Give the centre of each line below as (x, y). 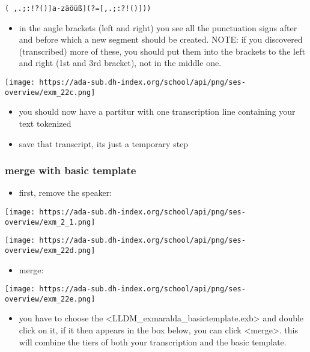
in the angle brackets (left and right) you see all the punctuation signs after (158, 27)
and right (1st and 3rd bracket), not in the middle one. (120, 63)
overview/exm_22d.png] (50, 250)
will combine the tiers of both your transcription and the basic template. (153, 341)
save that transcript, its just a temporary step (104, 143)
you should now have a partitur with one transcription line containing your (157, 111)
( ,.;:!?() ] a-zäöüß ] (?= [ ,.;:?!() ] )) (78, 8)
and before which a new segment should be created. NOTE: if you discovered (161, 39)
